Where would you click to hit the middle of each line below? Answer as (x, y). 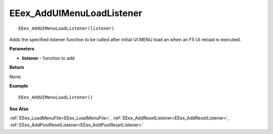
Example (19, 86)
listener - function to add (48, 58)
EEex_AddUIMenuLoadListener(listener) (66, 28)
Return (17, 68)
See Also (19, 109)
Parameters (22, 49)
